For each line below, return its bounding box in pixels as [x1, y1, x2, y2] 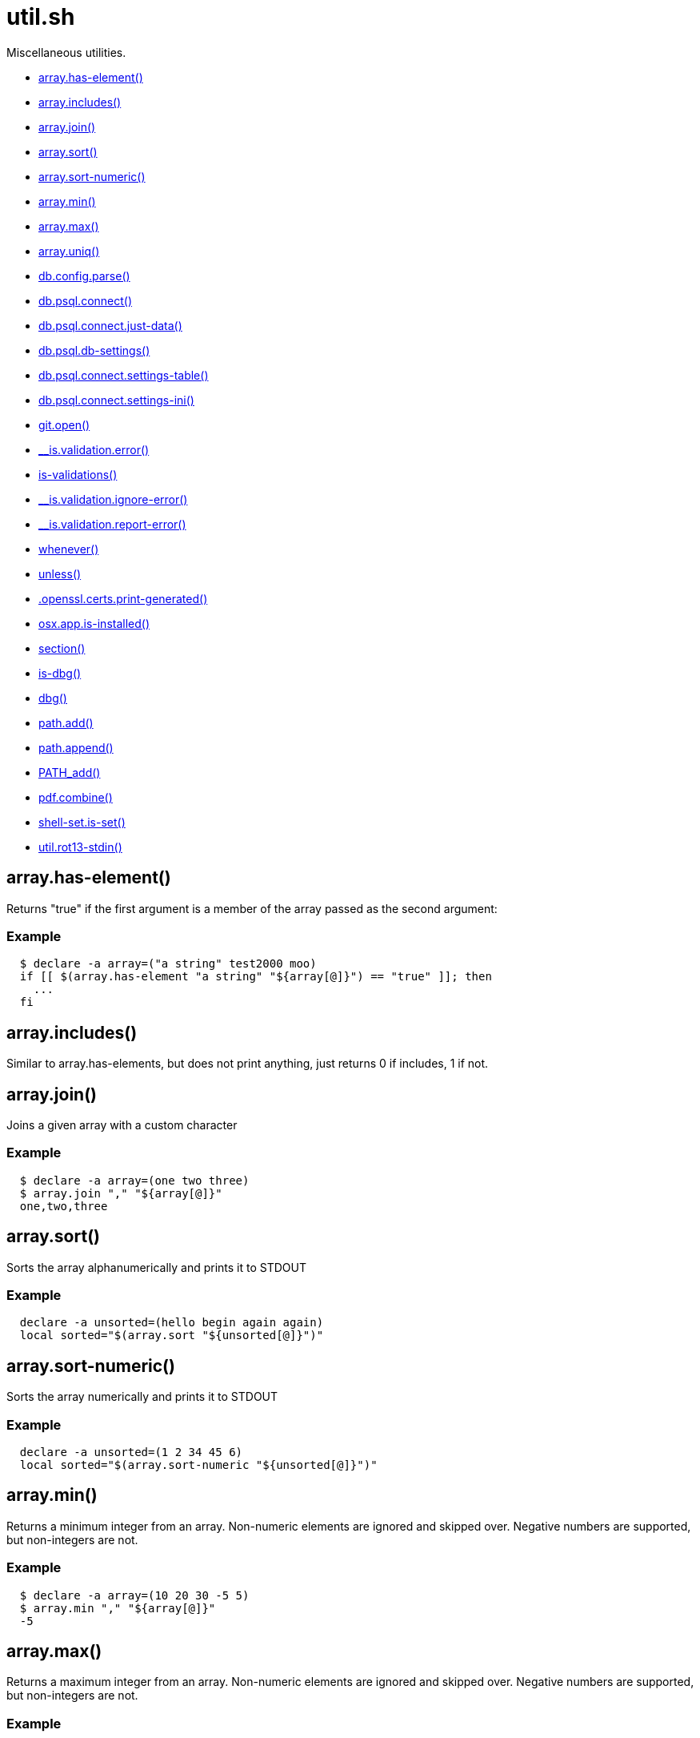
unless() [38, 566, 82, 581]
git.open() [38, 417, 90, 432]
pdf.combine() [38, 790, 113, 804]
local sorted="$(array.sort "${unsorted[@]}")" [19, 1329, 324, 1342]
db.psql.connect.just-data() [38, 318, 182, 332]
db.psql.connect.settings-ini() [38, 392, 194, 407]
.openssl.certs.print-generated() [38, 591, 208, 605]
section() [38, 641, 86, 655]
